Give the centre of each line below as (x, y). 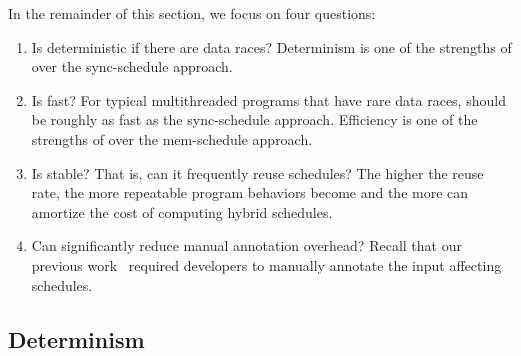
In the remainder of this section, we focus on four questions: (192, 13)
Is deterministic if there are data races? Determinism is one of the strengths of (271, 46)
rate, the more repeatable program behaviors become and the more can (250, 192)
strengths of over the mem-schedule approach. (172, 138)
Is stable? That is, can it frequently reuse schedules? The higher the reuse (257, 172)
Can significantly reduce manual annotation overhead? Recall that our (246, 245)
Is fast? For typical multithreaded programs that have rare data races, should (268, 99)
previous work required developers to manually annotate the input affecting (266, 264)
